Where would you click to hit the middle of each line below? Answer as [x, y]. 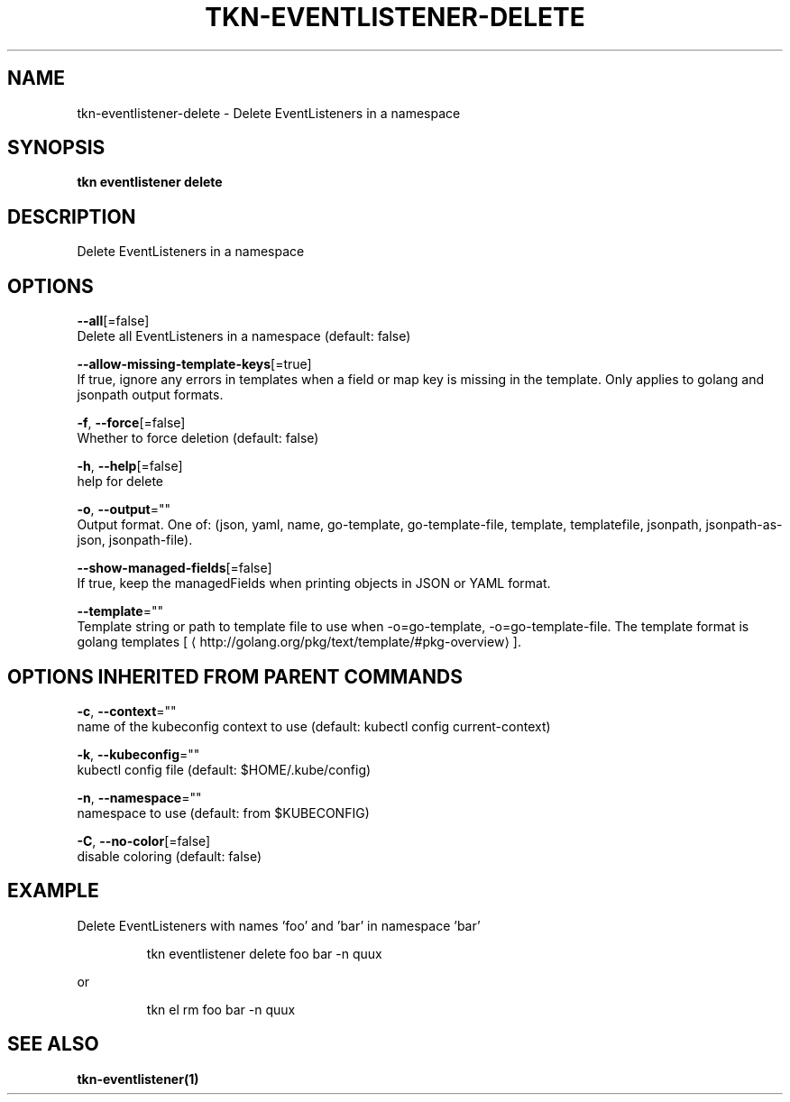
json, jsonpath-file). [135, 540]
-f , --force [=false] [131, 423]
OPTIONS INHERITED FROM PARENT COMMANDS [235, 676]
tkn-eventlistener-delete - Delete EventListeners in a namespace [269, 113]
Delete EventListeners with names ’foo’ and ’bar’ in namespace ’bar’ [279, 925]
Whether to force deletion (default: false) [198, 438]
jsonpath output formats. [150, 395]
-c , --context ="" [127, 711]
